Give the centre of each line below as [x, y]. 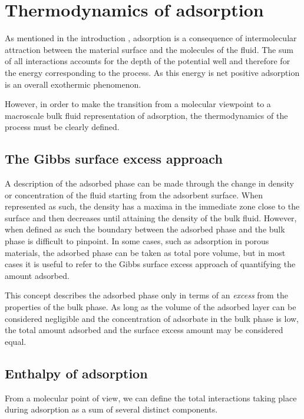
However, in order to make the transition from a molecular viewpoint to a [138, 104]
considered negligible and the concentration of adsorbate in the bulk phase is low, [152, 318]
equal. [16, 341]
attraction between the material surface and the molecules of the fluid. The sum [149, 49]
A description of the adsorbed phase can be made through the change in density [149, 183]
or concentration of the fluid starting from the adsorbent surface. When [134, 194]
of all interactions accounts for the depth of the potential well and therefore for [148, 61]
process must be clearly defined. [62, 127]
